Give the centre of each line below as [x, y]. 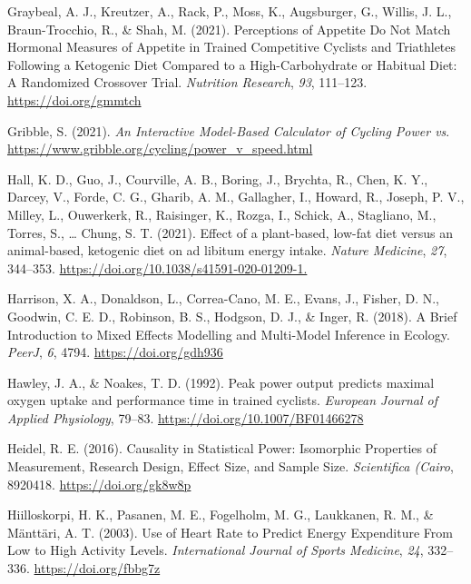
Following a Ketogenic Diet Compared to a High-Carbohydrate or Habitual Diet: [232, 64]
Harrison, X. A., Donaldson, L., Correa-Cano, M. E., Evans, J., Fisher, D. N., [223, 298]
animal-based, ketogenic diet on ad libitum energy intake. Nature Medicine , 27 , [227, 250]
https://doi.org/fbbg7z [97, 568]
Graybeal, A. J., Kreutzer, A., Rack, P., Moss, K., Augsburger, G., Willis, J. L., [230, 11]
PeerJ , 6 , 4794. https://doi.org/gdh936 [115, 352]
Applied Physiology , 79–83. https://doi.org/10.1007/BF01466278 [186, 417]
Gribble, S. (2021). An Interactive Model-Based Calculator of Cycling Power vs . [229, 130]
